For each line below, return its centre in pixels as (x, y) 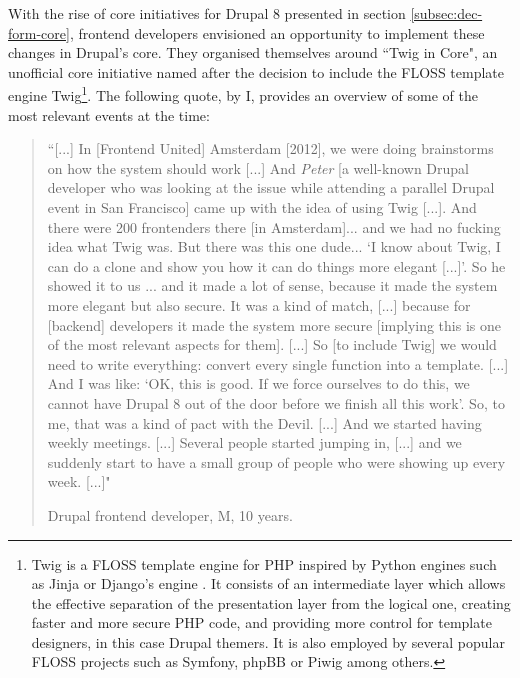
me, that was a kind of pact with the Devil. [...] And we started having (264, 422)
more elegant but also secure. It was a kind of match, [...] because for (259, 304)
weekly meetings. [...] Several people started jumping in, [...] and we (254, 442)
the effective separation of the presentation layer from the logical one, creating (271, 602)
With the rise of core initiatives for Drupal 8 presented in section (207, 13)
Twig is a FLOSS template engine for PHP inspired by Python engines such (264, 563)
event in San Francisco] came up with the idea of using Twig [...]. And (262, 207)
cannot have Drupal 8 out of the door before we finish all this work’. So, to (276, 402)
